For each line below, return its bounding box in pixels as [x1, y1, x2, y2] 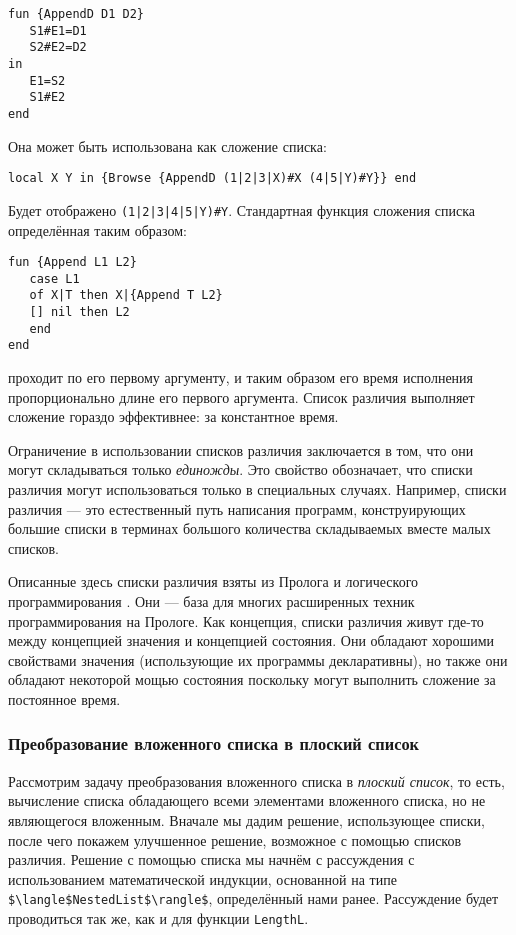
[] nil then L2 [29, 305, 130, 320]
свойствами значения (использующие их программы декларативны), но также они [8, 649, 508, 670]
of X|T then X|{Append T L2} [29, 288, 223, 303]
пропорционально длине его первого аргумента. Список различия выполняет [8, 386, 475, 407]
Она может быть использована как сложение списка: [8, 135, 327, 156]
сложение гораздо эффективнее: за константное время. [8, 406, 339, 427]
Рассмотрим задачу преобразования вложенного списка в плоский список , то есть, [8, 770, 505, 791]
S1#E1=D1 [29, 23, 87, 38]
